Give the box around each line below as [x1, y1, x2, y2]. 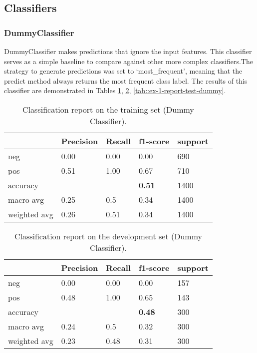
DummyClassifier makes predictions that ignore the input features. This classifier [4, 46, 252, 56]
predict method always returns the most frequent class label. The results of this [4, 75, 248, 86]
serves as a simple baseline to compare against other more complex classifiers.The [4, 56, 253, 66]
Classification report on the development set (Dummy [14, 230, 203, 242]
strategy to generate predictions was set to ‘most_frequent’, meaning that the [4, 66, 243, 76]
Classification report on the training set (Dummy [22, 103, 194, 115]
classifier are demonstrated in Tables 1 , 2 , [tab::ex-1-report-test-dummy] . [4, 85, 226, 96]
